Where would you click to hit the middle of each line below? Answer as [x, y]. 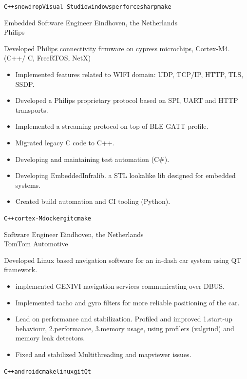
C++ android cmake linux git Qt [48, 371]
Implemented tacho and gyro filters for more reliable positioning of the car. [127, 302]
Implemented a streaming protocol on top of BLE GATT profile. [112, 126]
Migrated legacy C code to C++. [65, 142]
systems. [28, 185]
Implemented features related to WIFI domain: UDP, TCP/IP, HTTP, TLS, [129, 74]
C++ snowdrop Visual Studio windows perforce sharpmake [88, 7]
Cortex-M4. [213, 48]
